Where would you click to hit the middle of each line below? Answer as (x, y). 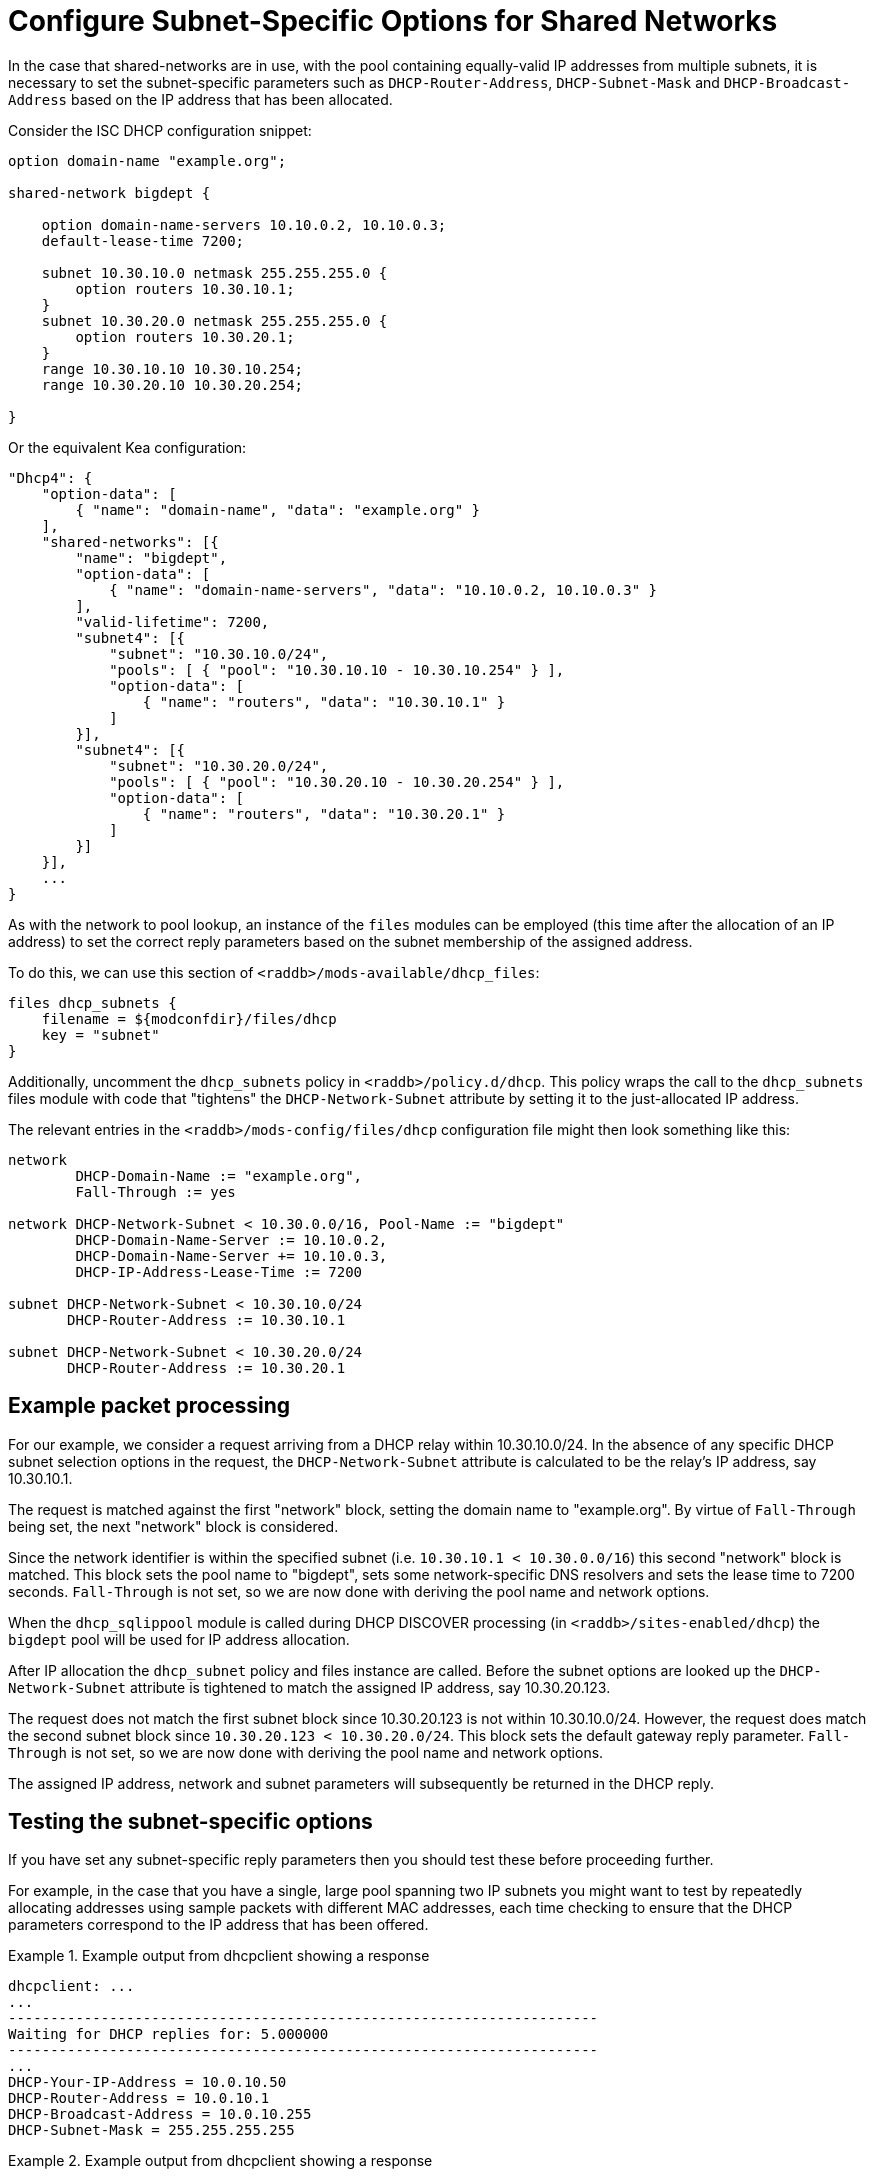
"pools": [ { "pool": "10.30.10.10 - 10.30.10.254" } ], (337, 669)
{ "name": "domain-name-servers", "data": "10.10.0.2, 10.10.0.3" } (383, 589)
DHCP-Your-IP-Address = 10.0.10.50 (147, 2082)
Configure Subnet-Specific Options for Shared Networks (393, 21)
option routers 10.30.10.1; (185, 288)
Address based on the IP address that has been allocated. (200, 99)
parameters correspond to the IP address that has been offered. (218, 1925)
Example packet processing (149, 1406)
